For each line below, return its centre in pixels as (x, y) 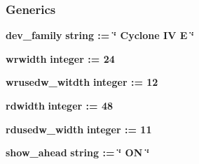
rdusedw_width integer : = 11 (79, 129)
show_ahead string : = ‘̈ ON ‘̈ (78, 152)
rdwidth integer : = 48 (60, 105)
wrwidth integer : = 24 (60, 58)
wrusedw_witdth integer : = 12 (82, 82)
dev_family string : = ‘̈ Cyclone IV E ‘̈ (100, 35)
